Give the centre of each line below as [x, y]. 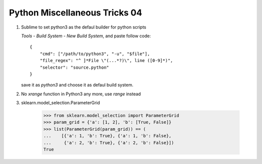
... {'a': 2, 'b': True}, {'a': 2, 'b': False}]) [109, 142]
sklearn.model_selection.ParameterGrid [61, 103]
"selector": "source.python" [74, 67]
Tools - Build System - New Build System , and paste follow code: [86, 36]
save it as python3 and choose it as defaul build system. [77, 85]
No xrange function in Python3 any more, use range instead [81, 94]
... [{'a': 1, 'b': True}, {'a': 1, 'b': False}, [107, 136]
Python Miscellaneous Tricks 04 [76, 13]
